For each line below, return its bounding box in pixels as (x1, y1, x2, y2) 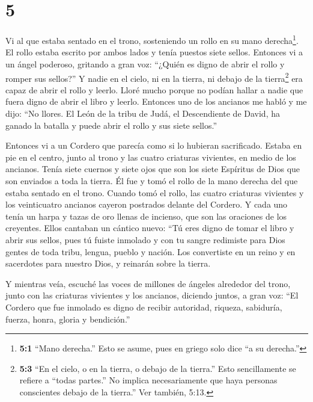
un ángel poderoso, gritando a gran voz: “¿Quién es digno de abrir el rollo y (5, 57, 285, 70)
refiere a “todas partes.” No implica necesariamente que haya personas (19, 374, 278, 386)
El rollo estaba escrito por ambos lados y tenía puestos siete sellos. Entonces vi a (5, 46, 303, 58)
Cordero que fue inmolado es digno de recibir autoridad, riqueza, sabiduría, (5, 300, 282, 313)
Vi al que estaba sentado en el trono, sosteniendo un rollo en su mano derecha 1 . (5, 32, 299, 46)
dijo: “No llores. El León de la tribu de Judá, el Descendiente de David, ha (5, 107, 280, 119)
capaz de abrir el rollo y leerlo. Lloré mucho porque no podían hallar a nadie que (5, 83, 303, 96)
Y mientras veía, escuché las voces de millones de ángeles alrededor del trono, (5, 277, 291, 289)
